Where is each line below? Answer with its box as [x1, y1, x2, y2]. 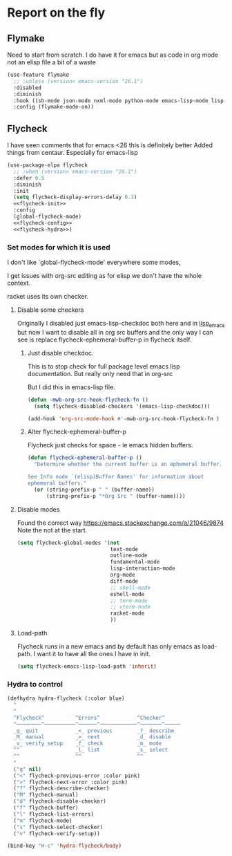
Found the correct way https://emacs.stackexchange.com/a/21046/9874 [17, 519, 224, 527]
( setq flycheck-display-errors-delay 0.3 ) [13, 194, 137, 201]
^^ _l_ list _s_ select [13, 747, 168, 754]
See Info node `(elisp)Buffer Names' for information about [27, 474, 204, 481]
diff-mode [110, 577, 138, 585]
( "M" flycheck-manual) [13, 792, 79, 799]
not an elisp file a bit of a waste [7, 58, 97, 66]
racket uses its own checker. [7, 292, 88, 300]
